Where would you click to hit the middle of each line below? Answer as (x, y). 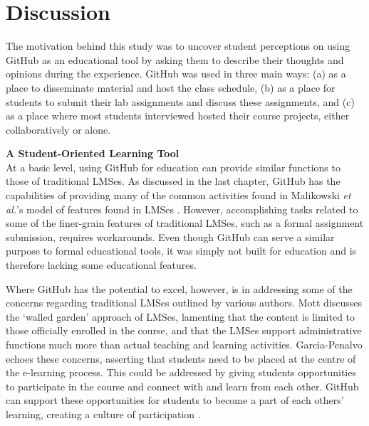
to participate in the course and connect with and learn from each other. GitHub (182, 386)
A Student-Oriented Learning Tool (93, 153)
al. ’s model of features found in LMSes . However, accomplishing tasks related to (182, 209)
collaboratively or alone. (58, 129)
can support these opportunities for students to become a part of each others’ (175, 400)
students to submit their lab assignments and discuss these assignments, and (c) (180, 101)
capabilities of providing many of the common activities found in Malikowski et (178, 195)
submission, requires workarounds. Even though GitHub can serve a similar (170, 236)
